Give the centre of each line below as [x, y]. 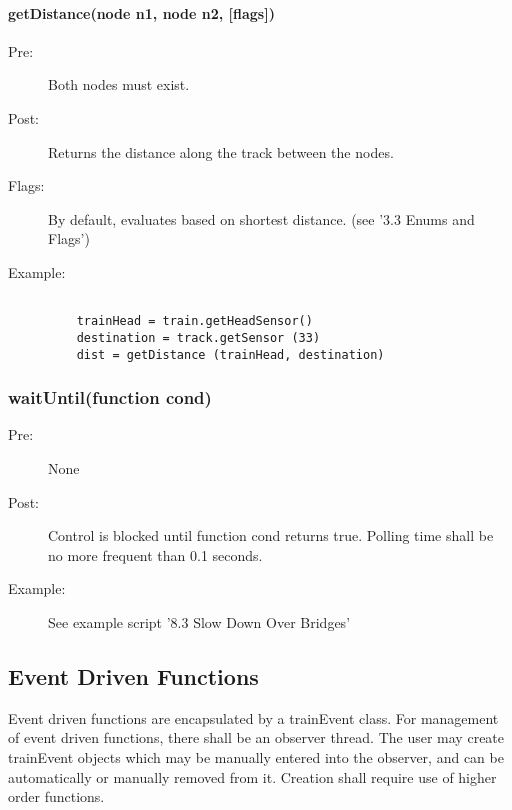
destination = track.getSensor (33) [198, 337]
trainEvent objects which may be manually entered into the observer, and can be [256, 756]
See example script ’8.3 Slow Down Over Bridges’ [199, 621]
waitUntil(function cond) [110, 397]
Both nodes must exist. [119, 84]
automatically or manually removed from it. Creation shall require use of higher [252, 776]
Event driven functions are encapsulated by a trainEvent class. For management [253, 717]
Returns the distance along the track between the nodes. [221, 151]
